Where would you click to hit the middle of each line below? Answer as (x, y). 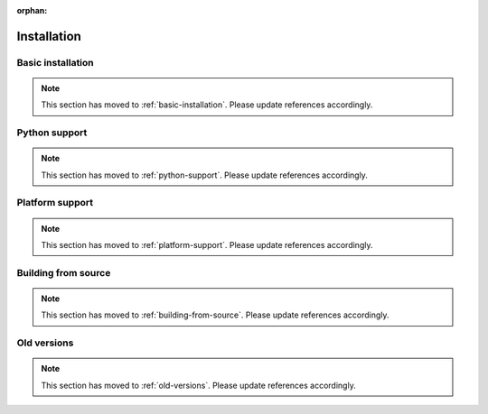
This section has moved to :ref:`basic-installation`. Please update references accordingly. (207, 105)
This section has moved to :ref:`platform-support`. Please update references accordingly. (207, 245)
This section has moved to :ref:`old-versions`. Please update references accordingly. (198, 385)
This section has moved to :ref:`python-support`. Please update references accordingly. (204, 175)
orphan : (32, 10)
